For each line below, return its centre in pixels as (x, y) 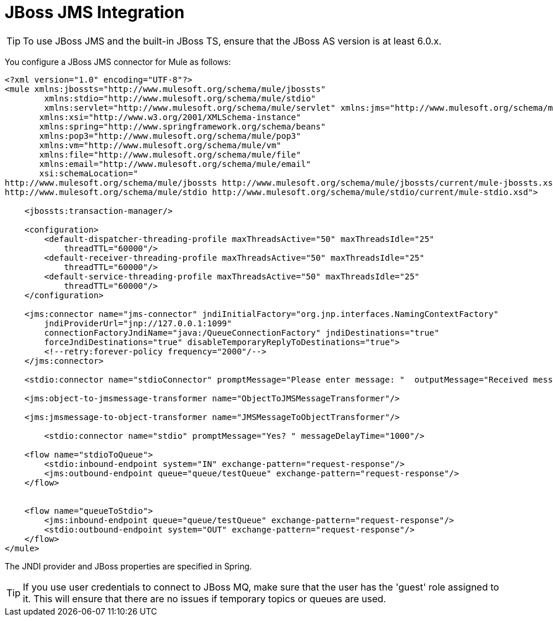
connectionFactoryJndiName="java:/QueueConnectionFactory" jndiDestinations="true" (242, 332)
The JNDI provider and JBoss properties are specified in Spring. (128, 566)
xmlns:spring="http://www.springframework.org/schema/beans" (182, 126)
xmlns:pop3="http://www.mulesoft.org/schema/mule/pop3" (170, 136)
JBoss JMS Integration (95, 12)
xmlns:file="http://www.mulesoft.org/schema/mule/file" (170, 154)
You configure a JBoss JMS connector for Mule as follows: (118, 62)
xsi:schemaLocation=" (89, 173)
